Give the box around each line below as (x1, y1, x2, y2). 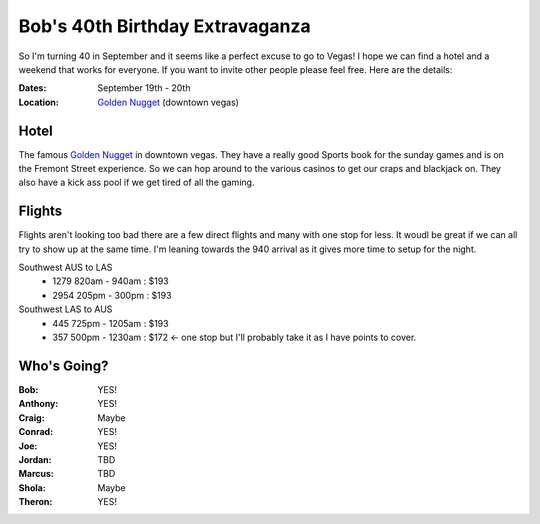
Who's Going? (18, 357, 109, 374)
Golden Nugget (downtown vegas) (97, 96, 240, 108)
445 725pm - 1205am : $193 (52, 317, 169, 329)
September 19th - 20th (97, 82, 191, 94)
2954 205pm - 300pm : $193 (52, 289, 172, 301)
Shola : (18, 481, 47, 494)
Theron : (18, 496, 53, 508)
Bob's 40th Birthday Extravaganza (18, 15, 311, 37)
